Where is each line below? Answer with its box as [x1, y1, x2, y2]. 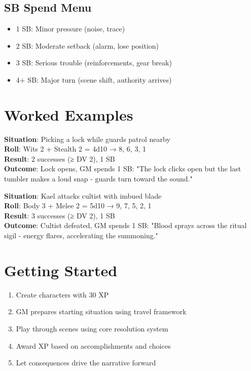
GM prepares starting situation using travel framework [16, 306, 187, 317]
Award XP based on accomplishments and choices [16, 340, 171, 351]
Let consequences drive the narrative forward [16, 357, 156, 368]
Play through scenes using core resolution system [16, 323, 168, 333]
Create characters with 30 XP [16, 289, 109, 300]
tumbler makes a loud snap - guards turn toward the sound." [4, 173, 193, 184]
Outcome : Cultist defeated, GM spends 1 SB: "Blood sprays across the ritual [4, 220, 247, 231]
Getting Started [4, 259, 118, 280]
